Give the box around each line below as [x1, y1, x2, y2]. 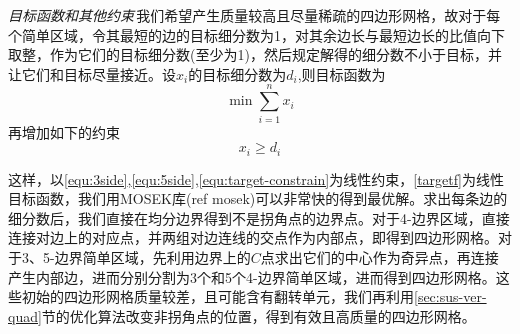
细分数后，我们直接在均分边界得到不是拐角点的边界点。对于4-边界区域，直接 [8, 207, 510, 228]
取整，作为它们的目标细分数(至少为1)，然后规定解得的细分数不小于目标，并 [8, 44, 502, 65]
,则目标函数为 [297, 63, 386, 84]
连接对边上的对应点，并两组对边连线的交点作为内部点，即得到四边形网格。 [8, 227, 498, 248]
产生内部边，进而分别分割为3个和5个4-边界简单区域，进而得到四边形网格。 [8, 266, 496, 287]
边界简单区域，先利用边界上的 [54, 246, 251, 267]
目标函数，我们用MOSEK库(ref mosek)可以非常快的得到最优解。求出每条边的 [8, 188, 508, 209]
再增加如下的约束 [8, 121, 120, 142]
